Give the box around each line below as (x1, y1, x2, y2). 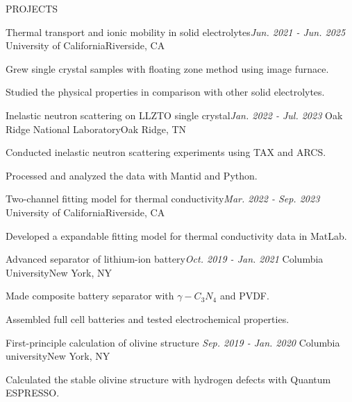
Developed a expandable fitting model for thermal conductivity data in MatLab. (6, 228, 347, 243)
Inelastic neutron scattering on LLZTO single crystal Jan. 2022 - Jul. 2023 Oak (6, 107, 343, 122)
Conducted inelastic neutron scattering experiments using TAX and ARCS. (6, 145, 326, 159)
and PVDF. (219, 288, 269, 303)
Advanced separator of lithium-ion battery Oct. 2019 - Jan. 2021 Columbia (6, 252, 324, 266)
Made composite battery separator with (6, 288, 174, 303)
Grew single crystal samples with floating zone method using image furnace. (6, 61, 329, 76)
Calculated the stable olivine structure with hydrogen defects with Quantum (6, 372, 331, 386)
